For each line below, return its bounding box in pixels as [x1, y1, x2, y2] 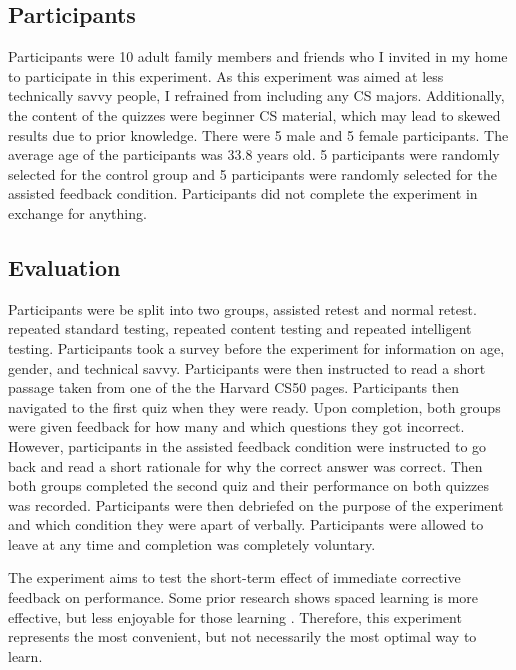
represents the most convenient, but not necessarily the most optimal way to [8, 626, 477, 647]
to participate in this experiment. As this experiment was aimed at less [8, 65, 444, 86]
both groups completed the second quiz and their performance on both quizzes [8, 475, 490, 496]
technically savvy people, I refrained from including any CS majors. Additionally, [8, 85, 505, 106]
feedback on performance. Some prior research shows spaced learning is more [8, 587, 479, 608]
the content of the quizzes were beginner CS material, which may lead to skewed [8, 104, 501, 125]
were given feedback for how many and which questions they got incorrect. [8, 416, 465, 437]
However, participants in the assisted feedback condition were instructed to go [8, 435, 487, 456]
